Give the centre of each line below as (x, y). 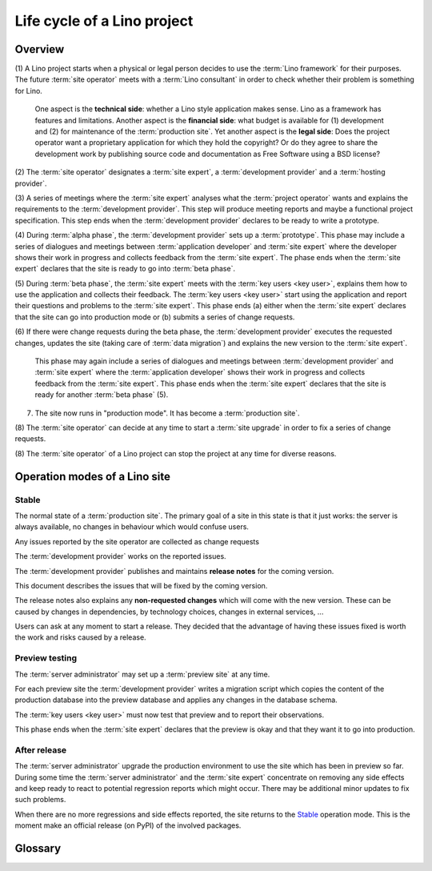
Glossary (38, 849)
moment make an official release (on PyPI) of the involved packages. (128, 825)
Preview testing (46, 658)
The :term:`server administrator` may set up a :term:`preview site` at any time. (142, 674)
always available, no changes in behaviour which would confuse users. (132, 527)
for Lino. (29, 90)
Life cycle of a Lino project (104, 21)
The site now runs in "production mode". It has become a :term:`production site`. (167, 413)
